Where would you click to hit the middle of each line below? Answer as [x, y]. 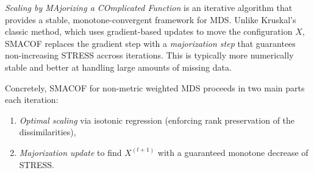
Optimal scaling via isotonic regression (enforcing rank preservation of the [157, 120]
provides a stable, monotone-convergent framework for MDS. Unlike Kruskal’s [151, 19]
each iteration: [32, 100]
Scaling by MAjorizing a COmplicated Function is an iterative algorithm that [149, 7]
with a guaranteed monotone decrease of [233, 152]
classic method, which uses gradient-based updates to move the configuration [149, 31]
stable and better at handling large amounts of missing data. [118, 67]
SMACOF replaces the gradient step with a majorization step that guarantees [150, 43]
